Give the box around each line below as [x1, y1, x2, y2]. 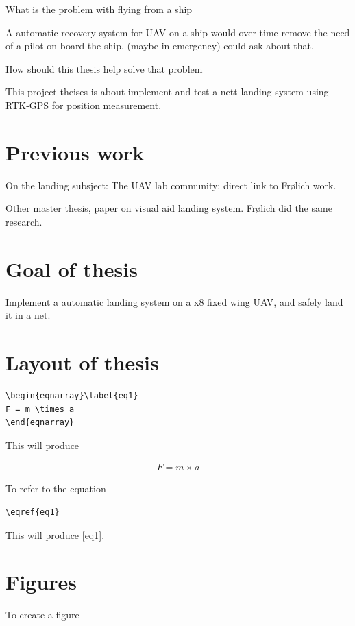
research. [5, 214, 42, 228]
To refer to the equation [5, 481, 106, 496]
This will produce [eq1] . [5, 527, 105, 542]
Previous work [5, 138, 145, 166]
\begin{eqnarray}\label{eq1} [5, 390, 138, 400]
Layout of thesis [5, 348, 159, 376]
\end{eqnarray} [5, 418, 75, 428]
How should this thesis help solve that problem [5, 61, 203, 75]
